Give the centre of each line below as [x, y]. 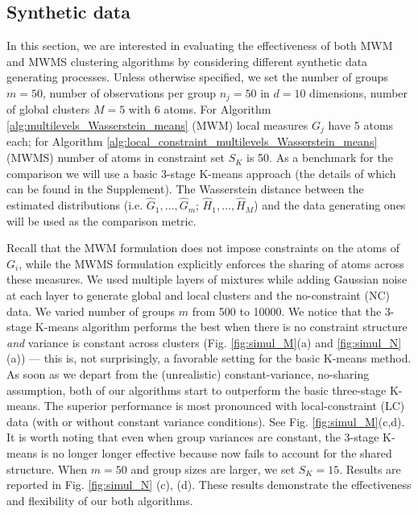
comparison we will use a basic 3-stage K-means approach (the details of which [201, 173]
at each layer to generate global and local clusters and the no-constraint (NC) [198, 295]
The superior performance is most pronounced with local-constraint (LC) [224, 406]
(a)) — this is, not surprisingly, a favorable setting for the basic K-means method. [209, 358]
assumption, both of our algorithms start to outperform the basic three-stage [197, 390]
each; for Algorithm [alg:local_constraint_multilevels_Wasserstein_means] [192, 141]
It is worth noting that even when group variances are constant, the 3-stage [193, 437]
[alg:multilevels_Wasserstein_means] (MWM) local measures [157, 125]
